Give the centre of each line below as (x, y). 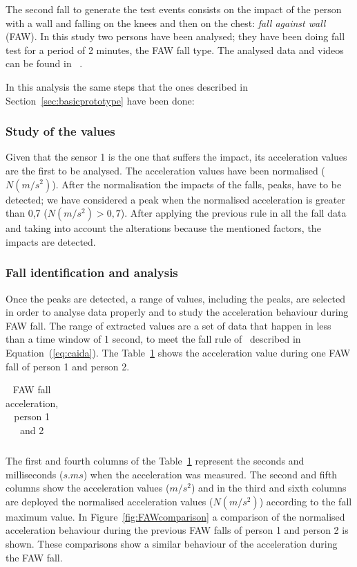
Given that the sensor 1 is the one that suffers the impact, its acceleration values (176, 157)
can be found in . (44, 63)
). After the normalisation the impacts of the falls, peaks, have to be (197, 184)
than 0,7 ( (27, 213)
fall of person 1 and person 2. (68, 366)
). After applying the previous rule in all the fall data (233, 213)
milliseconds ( (35, 474)
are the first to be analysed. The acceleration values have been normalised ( (165, 170)
